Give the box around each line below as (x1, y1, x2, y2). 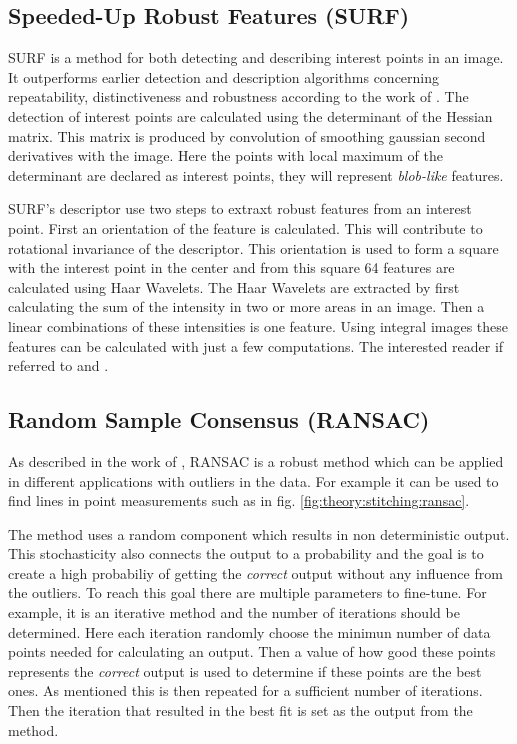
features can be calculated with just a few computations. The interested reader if (8, 335, 504, 356)
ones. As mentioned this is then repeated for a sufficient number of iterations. (8, 680, 483, 701)
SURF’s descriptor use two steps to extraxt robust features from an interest (8, 198, 472, 219)
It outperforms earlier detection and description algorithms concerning (8, 66, 440, 87)
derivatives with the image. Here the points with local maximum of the (8, 145, 443, 166)
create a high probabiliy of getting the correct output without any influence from (8, 562, 503, 583)
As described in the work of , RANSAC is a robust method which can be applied (8, 450, 504, 471)
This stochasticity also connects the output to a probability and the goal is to (8, 543, 484, 564)
